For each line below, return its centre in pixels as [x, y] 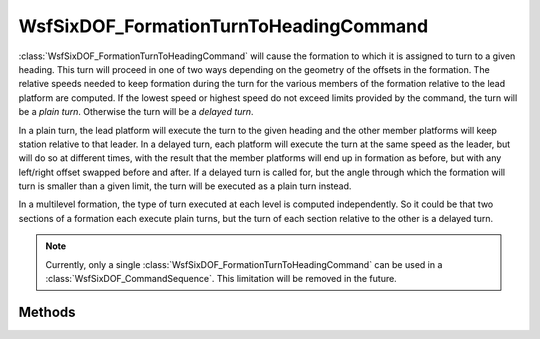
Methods [47, 311]
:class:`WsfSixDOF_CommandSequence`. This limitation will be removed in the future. [221, 279]
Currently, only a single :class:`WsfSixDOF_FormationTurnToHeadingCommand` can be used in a [244, 264]
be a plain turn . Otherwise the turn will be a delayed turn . [136, 112]
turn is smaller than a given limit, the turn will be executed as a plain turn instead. [185, 186]
